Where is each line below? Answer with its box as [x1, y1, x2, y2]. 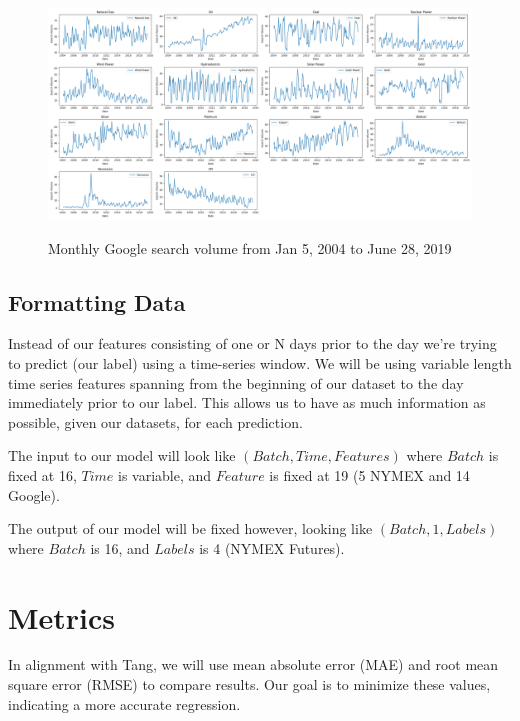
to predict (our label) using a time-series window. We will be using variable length [8, 352, 512, 373]
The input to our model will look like [8, 445, 236, 466]
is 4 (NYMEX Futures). [199, 537, 345, 558]
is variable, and [118, 464, 212, 485]
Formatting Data [8, 286, 186, 317]
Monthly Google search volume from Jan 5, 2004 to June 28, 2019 [48, 237, 452, 258]
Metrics [8, 596, 116, 637]
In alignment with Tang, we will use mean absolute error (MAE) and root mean [8, 654, 499, 675]
